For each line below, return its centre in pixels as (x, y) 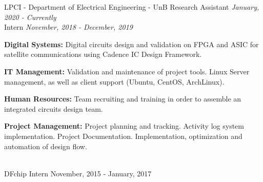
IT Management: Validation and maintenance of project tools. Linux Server (127, 71)
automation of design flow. (46, 146)
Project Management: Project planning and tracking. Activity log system (124, 126)
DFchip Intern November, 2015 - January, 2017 (78, 173)
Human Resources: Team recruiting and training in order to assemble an (123, 99)
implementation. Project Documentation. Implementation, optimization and (123, 136)
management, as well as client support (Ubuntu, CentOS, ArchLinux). (114, 81)
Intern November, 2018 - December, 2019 (68, 27)
